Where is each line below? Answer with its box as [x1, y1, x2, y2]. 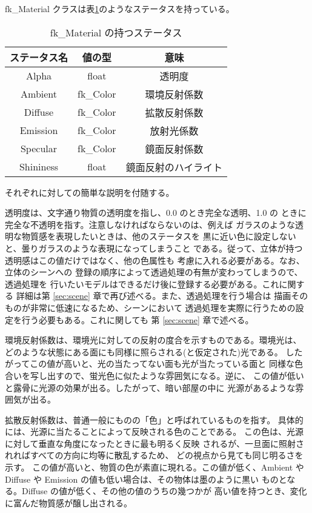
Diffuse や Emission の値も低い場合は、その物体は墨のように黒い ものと [5, 472, 287, 485]
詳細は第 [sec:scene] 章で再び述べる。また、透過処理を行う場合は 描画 [16, 289, 291, 302]
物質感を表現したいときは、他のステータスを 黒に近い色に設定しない [21, 230, 296, 243]
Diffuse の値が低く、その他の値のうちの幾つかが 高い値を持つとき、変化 [21, 485, 307, 497]
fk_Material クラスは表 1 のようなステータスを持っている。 [5, 2, 234, 15]
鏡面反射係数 [145, 141, 204, 156]
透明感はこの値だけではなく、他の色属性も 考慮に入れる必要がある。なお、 [5, 253, 305, 266]
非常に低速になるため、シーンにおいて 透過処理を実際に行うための [30, 301, 296, 313]
